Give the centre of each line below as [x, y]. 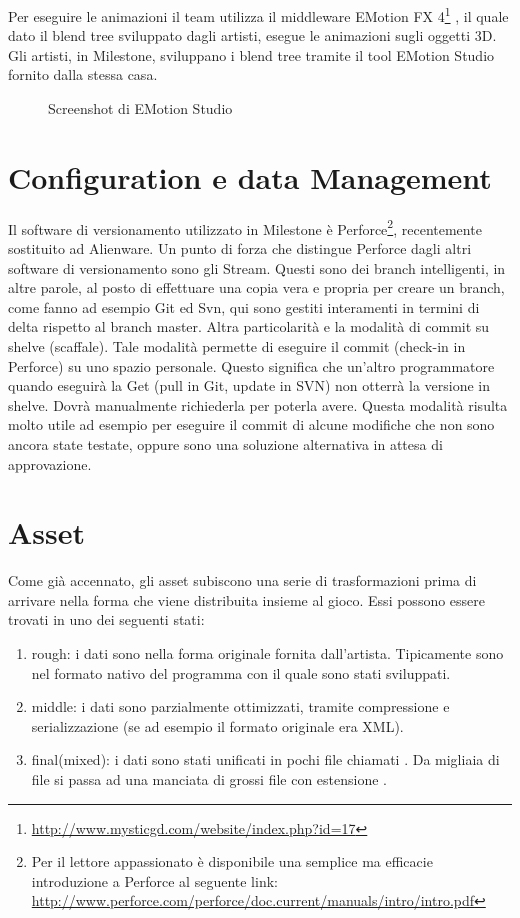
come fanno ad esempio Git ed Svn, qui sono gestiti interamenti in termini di [244, 306]
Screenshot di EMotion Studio [140, 108]
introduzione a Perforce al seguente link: [154, 880]
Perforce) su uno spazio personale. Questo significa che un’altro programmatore [251, 365]
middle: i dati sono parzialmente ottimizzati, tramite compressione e [240, 706]
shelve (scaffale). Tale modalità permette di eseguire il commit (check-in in [237, 345]
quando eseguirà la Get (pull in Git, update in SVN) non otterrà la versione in [249, 385]
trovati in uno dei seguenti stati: [106, 619]
